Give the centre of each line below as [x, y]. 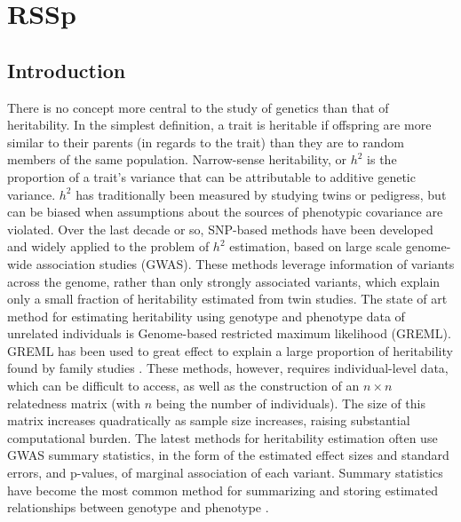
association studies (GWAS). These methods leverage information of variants [245, 263]
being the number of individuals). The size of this [290, 403]
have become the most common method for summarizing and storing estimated [223, 490]
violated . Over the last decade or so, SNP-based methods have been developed [220, 229]
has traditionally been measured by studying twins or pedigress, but [261, 194]
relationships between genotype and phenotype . [138, 507]
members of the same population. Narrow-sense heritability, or [177, 159]
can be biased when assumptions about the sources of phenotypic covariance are [225, 212]
